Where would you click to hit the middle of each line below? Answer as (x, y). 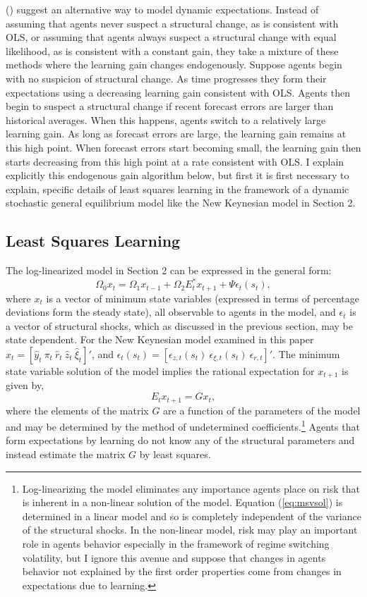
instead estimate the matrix (66, 454)
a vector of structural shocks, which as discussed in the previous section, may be (179, 325)
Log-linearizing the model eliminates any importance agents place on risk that (191, 488)
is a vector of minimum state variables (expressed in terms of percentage (203, 298)
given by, (25, 385)
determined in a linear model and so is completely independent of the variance (192, 516)
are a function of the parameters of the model (262, 410)
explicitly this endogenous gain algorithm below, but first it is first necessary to (178, 175)
